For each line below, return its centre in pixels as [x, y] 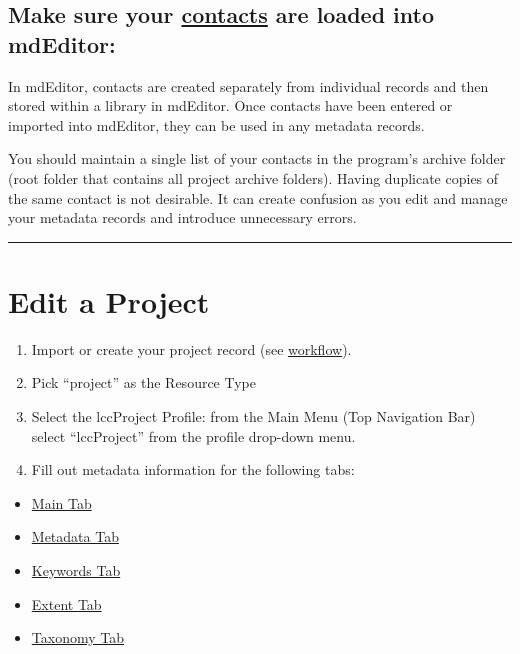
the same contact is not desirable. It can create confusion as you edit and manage [258, 197]
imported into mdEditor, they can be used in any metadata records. [216, 124]
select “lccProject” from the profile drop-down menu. [193, 435]
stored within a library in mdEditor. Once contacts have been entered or [230, 105]
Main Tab [61, 502]
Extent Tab [66, 603]
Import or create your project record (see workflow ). [191, 348]
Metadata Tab [75, 536]
